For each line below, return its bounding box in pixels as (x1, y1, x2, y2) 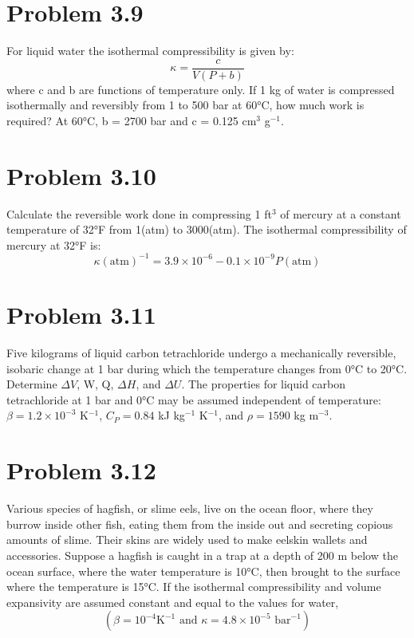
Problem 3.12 (6, 454, 156, 486)
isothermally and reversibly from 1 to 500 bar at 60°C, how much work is (6, 96, 365, 113)
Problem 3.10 (6, 159, 156, 191)
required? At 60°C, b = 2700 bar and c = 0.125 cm (6, 112, 257, 128)
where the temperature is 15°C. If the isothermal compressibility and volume (6, 578, 381, 595)
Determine (6, 376, 57, 392)
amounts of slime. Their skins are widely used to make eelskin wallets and (6, 531, 368, 548)
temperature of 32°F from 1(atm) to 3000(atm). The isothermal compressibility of (6, 221, 407, 238)
